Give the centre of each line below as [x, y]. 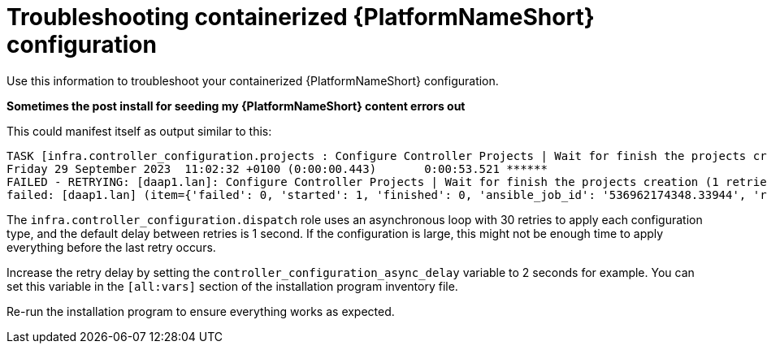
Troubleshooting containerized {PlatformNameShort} [301, 17]
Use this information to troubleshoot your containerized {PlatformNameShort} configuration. [253, 80]
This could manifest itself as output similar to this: [139, 131]
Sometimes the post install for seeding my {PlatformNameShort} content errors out [236, 106]
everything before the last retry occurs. [111, 247]
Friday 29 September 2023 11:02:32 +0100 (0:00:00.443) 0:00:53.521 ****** [277, 169]
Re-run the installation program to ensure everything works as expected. [201, 311]
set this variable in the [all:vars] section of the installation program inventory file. [232, 286]
